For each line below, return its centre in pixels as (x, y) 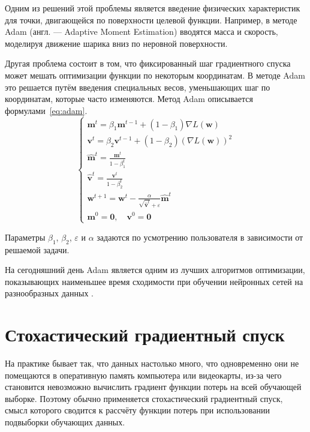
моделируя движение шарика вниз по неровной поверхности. (116, 43)
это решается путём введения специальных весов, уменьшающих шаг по (138, 87)
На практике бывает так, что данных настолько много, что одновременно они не (152, 363)
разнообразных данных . (49, 293)
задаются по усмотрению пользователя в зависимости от (200, 237)
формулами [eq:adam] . (46, 110)
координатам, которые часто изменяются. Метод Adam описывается (129, 99)
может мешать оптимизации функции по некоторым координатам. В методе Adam (155, 75)
